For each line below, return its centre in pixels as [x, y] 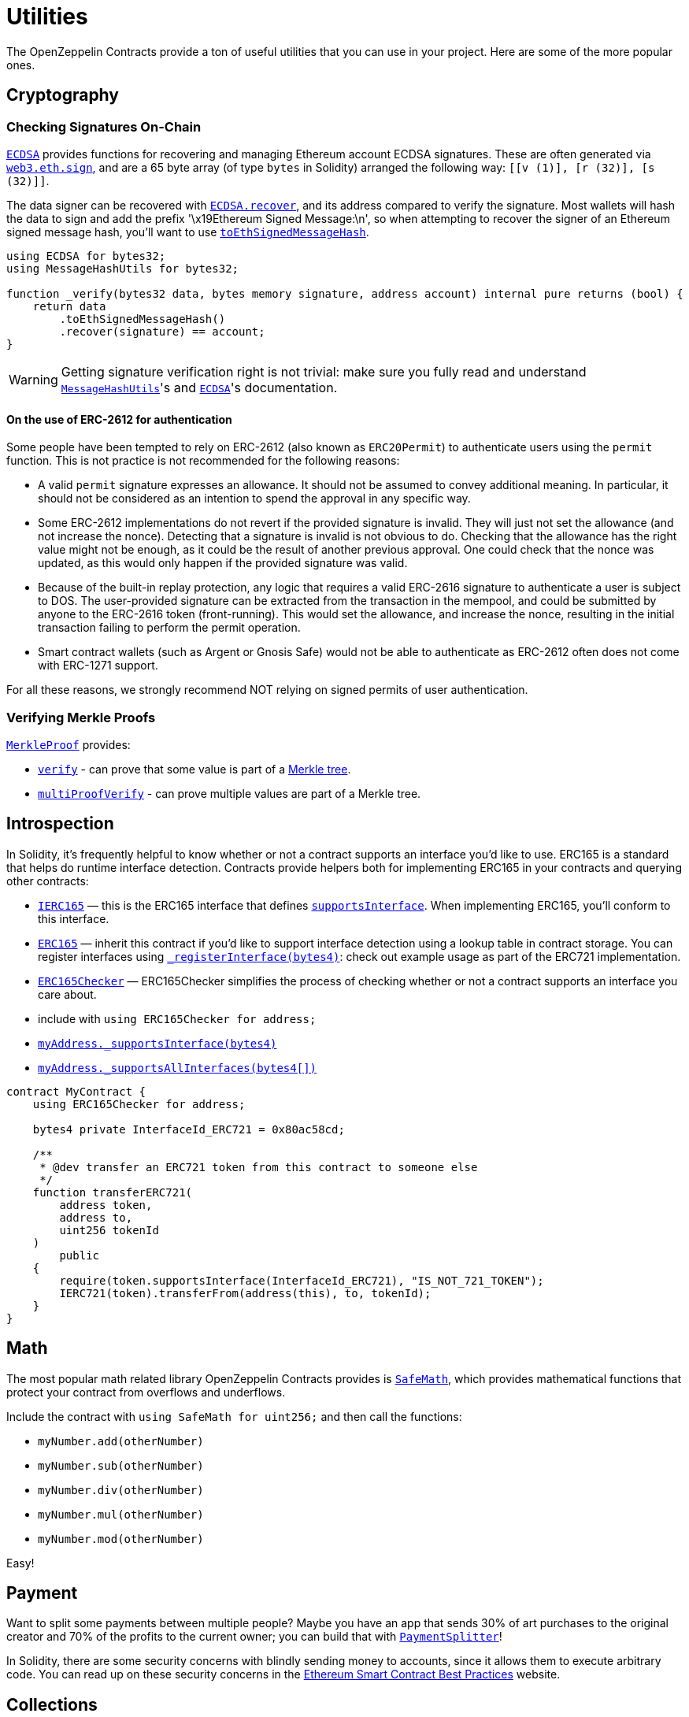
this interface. [74, 918]
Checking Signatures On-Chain [104, 126]
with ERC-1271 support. [98, 666]
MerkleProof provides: [69, 744]
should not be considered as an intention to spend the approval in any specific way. [254, 499]
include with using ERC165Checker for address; [177, 1018]
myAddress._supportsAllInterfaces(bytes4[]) [178, 1068]
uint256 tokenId [109, 1230]
